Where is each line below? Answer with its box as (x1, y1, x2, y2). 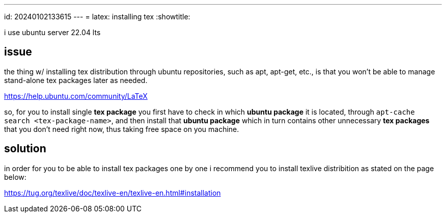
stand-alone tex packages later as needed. (4, 75, 148, 85)
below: (4, 172, 26, 181)
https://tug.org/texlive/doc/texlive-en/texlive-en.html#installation (4, 188, 221, 197)
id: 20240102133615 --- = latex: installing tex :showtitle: (4, 12, 190, 21)
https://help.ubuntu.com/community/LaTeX (4, 91, 148, 100)
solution (4, 142, 46, 155)
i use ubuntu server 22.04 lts (4, 28, 101, 37)
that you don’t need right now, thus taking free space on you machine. (4, 124, 239, 133)
